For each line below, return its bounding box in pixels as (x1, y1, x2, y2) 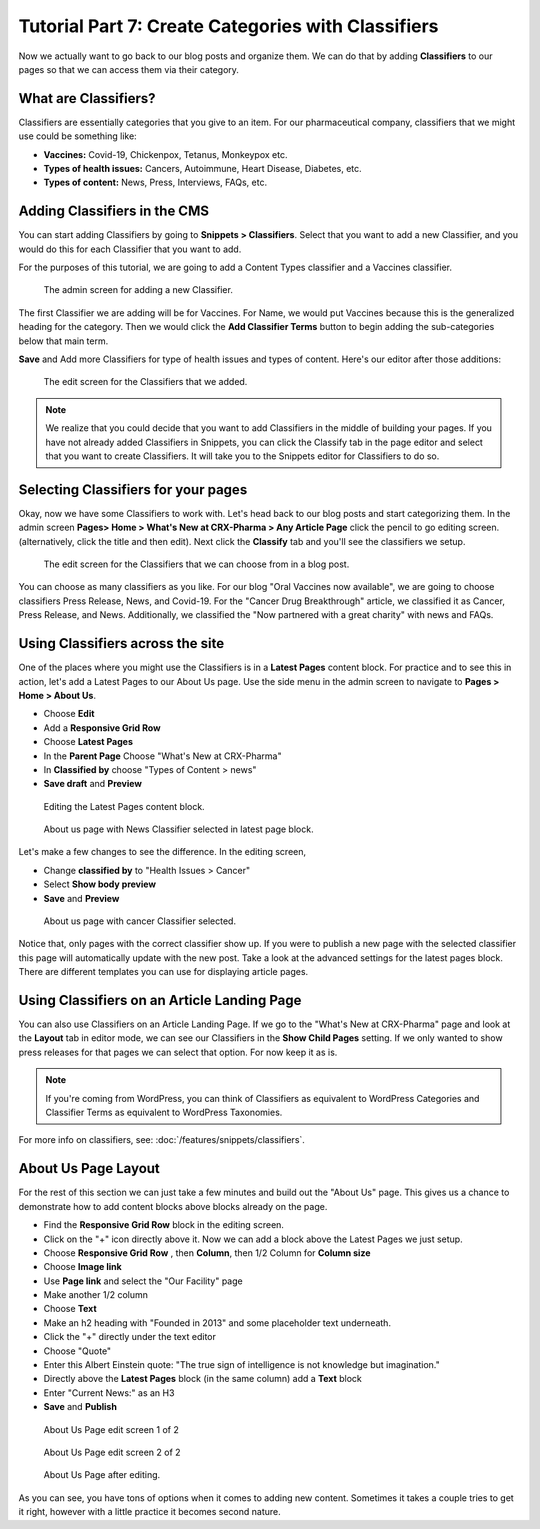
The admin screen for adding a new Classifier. (43, 284, 234, 296)
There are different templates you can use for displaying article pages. (18, 966, 309, 978)
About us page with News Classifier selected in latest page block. (43, 823, 314, 835)
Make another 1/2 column (43, 1289, 149, 1301)
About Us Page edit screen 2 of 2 (43, 1446, 181, 1458)
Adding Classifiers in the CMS (18, 203, 210, 220)
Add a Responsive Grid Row (43, 721, 161, 734)
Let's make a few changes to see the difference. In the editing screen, (18, 846, 307, 858)
